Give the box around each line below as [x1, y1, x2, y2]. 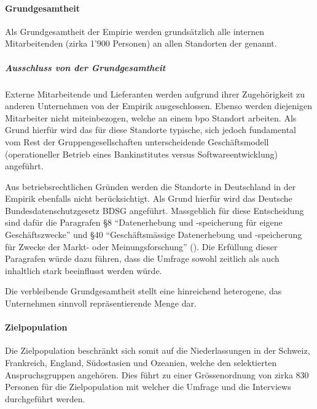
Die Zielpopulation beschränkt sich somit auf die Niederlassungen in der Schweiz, [5, 344, 310, 357]
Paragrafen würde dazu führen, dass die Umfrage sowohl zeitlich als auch [5, 252, 280, 265]
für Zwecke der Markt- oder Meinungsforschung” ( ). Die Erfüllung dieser [5, 240, 278, 253]
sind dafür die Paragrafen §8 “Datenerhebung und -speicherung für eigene [5, 216, 283, 229]
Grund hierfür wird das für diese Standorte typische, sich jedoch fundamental [5, 123, 296, 136]
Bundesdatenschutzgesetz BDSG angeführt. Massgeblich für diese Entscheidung [5, 204, 304, 216]
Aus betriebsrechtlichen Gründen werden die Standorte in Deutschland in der [5, 180, 296, 193]
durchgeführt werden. [5, 392, 85, 405]
